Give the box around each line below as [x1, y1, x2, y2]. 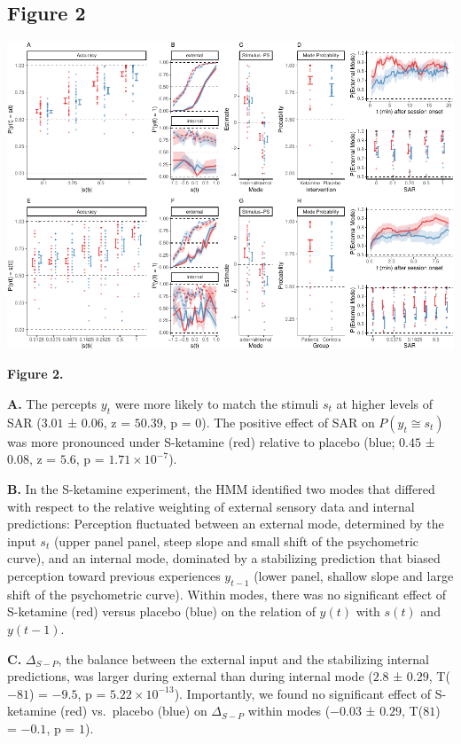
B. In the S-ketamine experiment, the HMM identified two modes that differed [7, 479, 435, 497]
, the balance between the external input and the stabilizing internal [58, 649, 429, 668]
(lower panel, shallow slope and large [254, 566, 454, 584]
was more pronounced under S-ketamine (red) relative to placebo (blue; [7, 432, 395, 450]
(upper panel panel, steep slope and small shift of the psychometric [53, 531, 419, 550]
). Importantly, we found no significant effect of [174, 684, 432, 702]
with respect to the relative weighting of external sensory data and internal [7, 497, 415, 515]
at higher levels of [336, 394, 434, 412]
